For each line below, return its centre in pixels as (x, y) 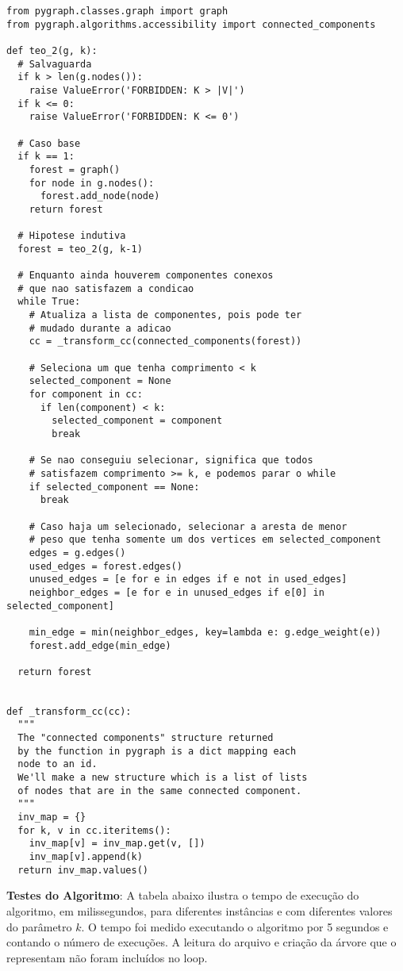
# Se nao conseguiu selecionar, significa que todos (171, 461)
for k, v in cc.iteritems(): (94, 830)
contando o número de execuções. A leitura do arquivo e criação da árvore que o (201, 942)
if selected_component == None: (114, 487)
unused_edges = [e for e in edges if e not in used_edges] (188, 580)
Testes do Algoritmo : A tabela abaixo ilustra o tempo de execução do (183, 895)
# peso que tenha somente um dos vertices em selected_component (205, 540)
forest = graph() (75, 169)
